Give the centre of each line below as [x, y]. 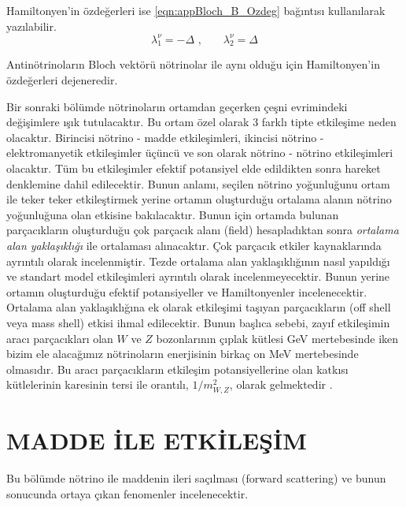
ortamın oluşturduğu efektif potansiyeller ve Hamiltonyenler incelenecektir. [187, 291]
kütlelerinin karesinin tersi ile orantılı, [98, 384]
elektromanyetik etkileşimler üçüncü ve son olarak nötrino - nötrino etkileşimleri [200, 153]
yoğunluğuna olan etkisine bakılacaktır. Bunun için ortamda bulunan [173, 214]
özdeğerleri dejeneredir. [62, 80]
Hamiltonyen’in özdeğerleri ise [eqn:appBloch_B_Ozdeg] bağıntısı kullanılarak [196, 10]
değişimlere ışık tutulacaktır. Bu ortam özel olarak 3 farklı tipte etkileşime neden [201, 122]
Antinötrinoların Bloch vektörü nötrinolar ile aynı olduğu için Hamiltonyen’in [193, 64]
